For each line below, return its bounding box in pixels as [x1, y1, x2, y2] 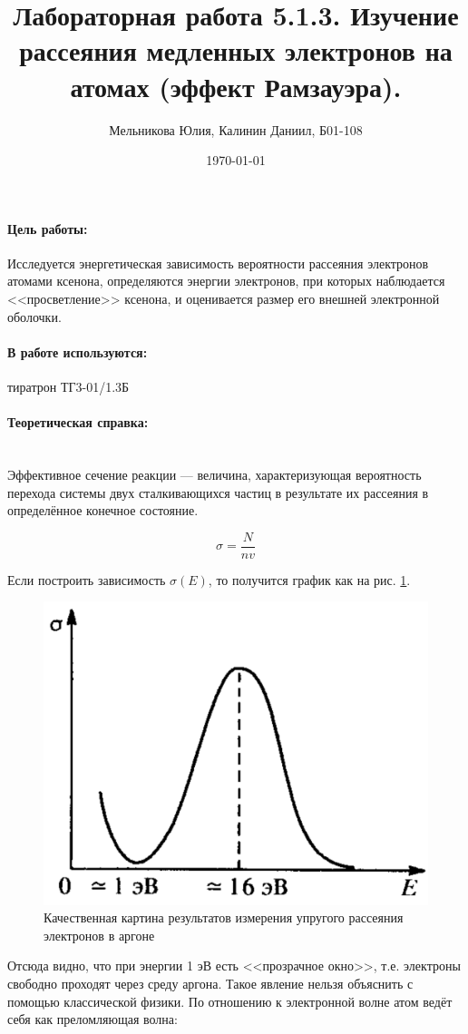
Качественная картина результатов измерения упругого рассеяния [44, 908, 404, 927]
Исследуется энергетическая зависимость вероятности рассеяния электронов [7, 253, 429, 272]
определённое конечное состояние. [7, 501, 199, 520]
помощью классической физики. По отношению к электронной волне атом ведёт [7, 991, 453, 1010]
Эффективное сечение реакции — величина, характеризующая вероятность [7, 465, 422, 484]
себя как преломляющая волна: [7, 1010, 178, 1029]
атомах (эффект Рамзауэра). [70, 67, 402, 104]
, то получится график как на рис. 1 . [208, 570, 411, 589]
